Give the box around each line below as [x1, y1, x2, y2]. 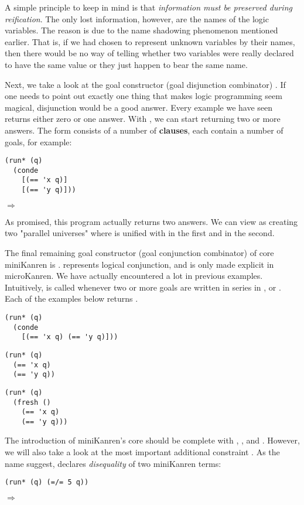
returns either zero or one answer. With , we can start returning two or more [5, 112, 281, 125]
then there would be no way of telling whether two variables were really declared [5, 47, 294, 59]
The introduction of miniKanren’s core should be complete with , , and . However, [5, 434, 300, 446]
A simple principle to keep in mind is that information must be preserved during [5, 1, 292, 13]
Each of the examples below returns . [5, 292, 138, 305]
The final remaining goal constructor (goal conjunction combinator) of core [5, 246, 274, 258]
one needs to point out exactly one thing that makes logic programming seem [5, 90, 282, 102]
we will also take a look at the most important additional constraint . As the [5, 446, 280, 458]
